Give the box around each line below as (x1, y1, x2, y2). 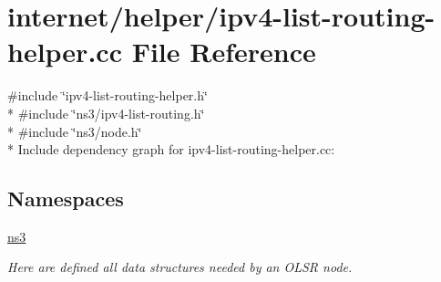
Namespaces (7, 184, 124, 213)
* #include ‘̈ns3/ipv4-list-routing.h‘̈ (7, 103, 205, 122)
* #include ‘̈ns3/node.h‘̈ (7, 121, 142, 141)
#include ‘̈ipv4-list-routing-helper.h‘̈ (7, 86, 208, 105)
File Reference (131, 33, 316, 70)
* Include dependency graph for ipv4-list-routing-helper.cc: (7, 140, 335, 159)
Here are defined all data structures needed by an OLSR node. (7, 257, 353, 277)
